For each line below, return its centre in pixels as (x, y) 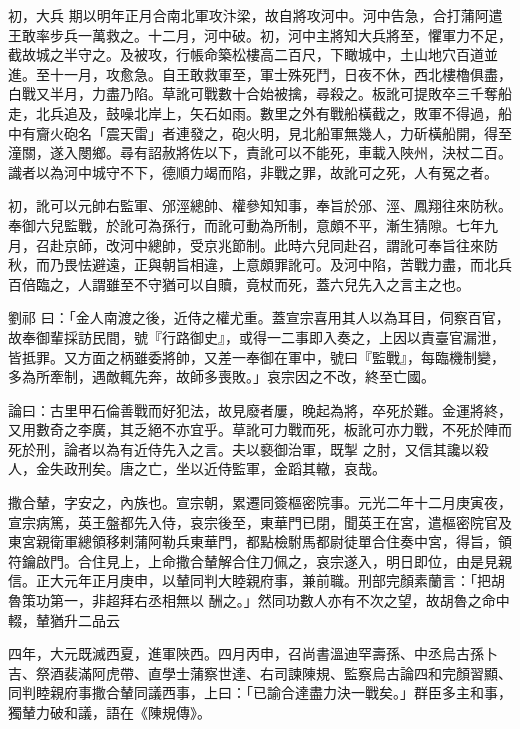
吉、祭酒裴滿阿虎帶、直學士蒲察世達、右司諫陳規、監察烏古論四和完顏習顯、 (260, 672)
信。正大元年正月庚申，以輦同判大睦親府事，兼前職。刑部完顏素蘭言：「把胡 (256, 580)
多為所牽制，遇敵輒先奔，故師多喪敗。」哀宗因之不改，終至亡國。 (221, 376)
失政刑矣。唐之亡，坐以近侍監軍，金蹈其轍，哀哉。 (217, 468)
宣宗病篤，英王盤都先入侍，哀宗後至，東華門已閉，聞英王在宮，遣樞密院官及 (260, 521)
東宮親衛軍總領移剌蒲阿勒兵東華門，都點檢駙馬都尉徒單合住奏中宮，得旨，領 (260, 541)
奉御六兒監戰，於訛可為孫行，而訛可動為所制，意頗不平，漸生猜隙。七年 (246, 224)
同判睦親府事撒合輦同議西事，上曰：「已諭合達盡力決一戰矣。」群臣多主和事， (260, 692)
